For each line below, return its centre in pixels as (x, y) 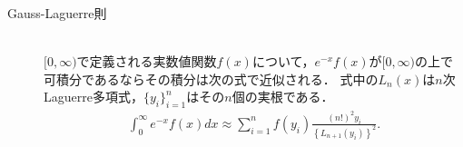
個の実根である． (283, 97)
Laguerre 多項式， (94, 97)
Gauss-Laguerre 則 (57, 13)
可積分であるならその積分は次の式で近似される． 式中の (211, 78)
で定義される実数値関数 (147, 61)
